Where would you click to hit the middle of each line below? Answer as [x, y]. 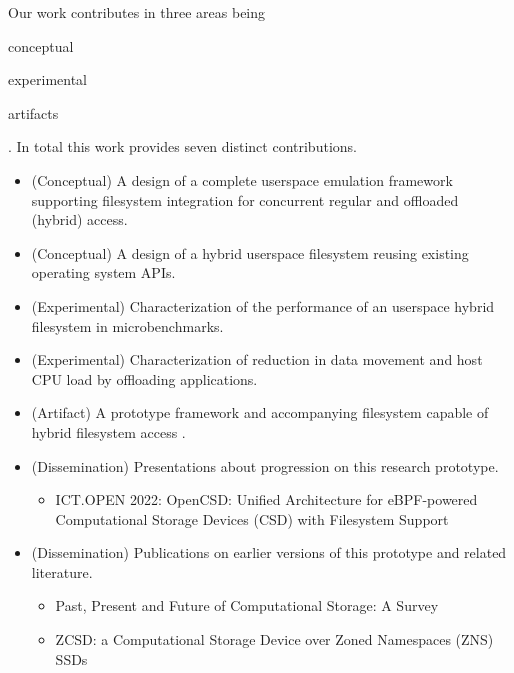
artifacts [33, 112]
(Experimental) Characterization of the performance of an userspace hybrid [263, 305]
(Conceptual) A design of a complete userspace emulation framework [242, 179]
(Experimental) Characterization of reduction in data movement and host [257, 359]
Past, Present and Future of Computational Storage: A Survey [247, 605]
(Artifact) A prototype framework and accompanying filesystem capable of [260, 412]
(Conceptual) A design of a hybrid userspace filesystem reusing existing [250, 252]
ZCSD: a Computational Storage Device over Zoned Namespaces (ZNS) [274, 639]
